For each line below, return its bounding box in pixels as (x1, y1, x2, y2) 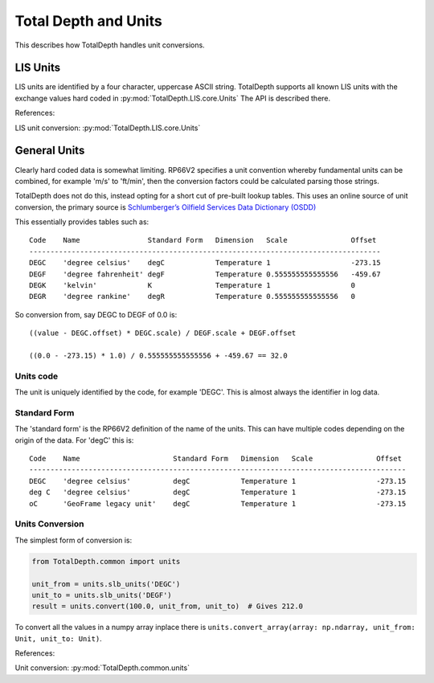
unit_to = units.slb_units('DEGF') (31, 591, 172, 599)
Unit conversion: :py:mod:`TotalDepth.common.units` (14, 663, 190, 673)
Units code (14, 370, 59, 382)
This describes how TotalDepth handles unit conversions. (14, 40, 205, 50)
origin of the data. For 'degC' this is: (14, 435, 134, 445)
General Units (14, 144, 85, 157)
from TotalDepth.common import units (31, 557, 181, 566)
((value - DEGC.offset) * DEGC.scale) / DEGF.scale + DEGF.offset (29, 329, 297, 337)
